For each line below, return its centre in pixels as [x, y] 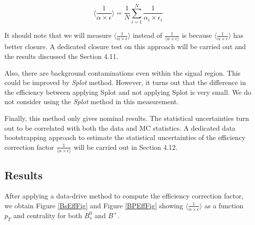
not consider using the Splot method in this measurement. [92, 101]
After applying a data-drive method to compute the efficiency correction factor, [124, 196]
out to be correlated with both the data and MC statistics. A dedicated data [120, 127]
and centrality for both [48, 215]
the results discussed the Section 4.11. [61, 56]
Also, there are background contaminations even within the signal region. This [123, 72]
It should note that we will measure [58, 35]
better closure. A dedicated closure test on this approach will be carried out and [125, 46]
